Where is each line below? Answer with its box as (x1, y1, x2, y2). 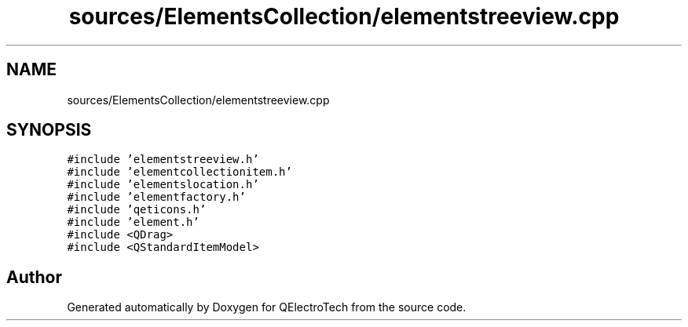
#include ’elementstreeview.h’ (67, 153, 259, 166)
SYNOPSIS (6, 120, 92, 140)
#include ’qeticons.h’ (67, 203, 207, 216)
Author (6, 267, 62, 287)
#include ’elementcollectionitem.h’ (67, 165, 292, 179)
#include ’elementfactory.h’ (67, 191, 246, 204)
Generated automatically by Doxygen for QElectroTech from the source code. (67, 300, 467, 314)
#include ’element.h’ (67, 216, 199, 229)
